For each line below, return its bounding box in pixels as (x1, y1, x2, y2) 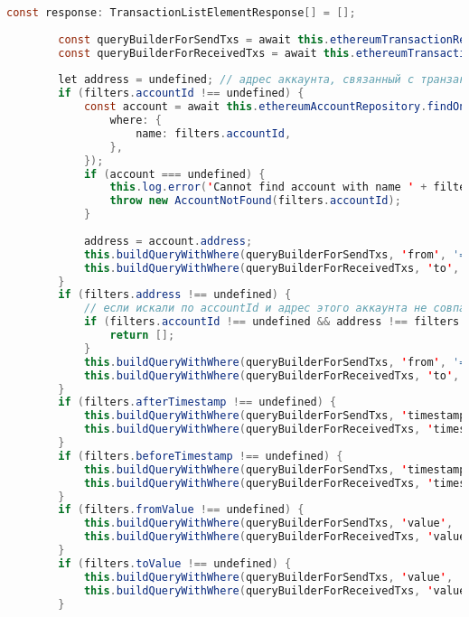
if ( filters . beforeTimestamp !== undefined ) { (58, 449, 343, 463)
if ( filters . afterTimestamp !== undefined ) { (58, 396, 337, 409)
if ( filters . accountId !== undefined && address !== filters (83, 315, 460, 329)
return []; (109, 329, 175, 341)
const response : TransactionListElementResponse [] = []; (6, 6, 356, 19)
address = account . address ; (83, 234, 253, 248)
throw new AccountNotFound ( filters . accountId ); (109, 194, 401, 208)
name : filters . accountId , (136, 126, 292, 140)
